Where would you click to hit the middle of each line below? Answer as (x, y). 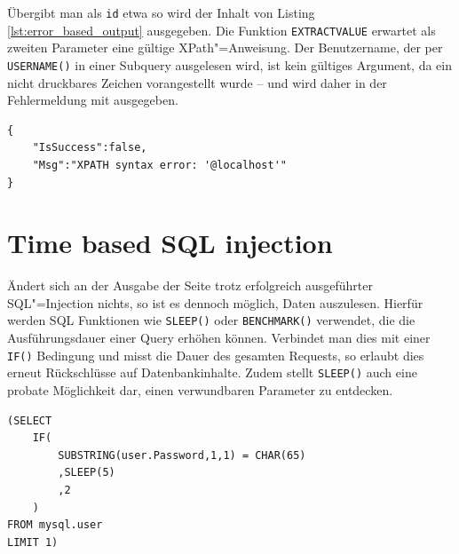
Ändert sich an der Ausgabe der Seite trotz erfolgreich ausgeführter (190, 285)
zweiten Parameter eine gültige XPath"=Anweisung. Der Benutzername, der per (225, 47)
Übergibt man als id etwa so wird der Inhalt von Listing (161, 12)
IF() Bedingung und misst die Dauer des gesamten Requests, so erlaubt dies (216, 355)
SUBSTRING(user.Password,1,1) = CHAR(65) (182, 455)
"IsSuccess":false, (90, 148)
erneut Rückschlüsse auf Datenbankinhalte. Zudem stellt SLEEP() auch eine (212, 372)
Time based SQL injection (170, 243)
